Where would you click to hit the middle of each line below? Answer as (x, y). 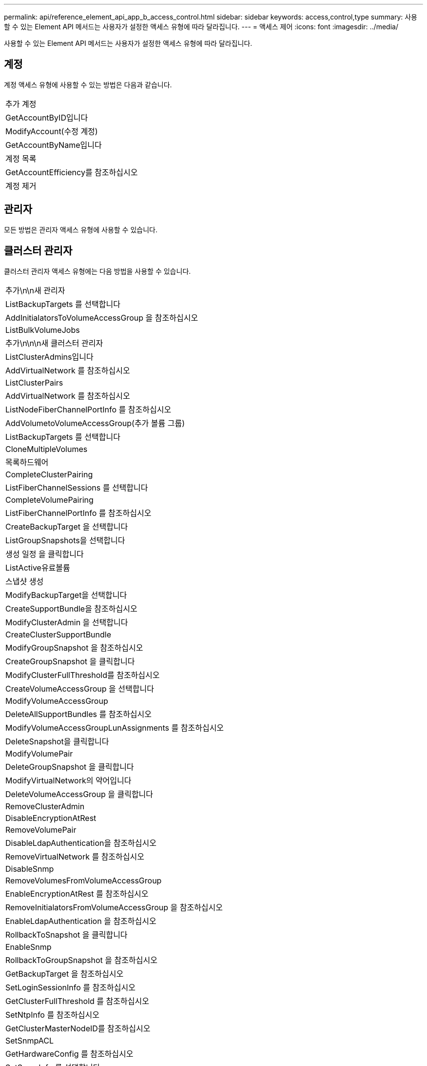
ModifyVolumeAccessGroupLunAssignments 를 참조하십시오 (115, 728)
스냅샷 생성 (25, 581)
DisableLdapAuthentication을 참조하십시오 (81, 843)
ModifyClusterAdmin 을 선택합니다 (67, 622)
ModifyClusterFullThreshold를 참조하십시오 (83, 675)
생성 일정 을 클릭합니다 (45, 554)
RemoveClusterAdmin (45, 806)
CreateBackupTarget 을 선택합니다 (67, 526)
